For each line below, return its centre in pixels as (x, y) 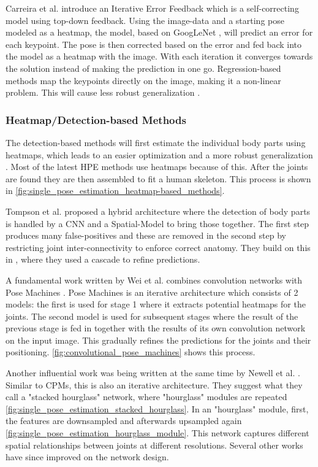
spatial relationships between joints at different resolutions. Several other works (154, 445)
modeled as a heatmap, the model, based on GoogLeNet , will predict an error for (159, 32)
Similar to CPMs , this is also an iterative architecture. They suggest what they (154, 384)
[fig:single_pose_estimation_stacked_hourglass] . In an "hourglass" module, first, (157, 408)
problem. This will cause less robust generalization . (103, 92)
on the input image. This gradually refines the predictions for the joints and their (158, 340)
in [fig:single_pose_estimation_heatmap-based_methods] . (115, 191)
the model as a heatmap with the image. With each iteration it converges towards (159, 56)
